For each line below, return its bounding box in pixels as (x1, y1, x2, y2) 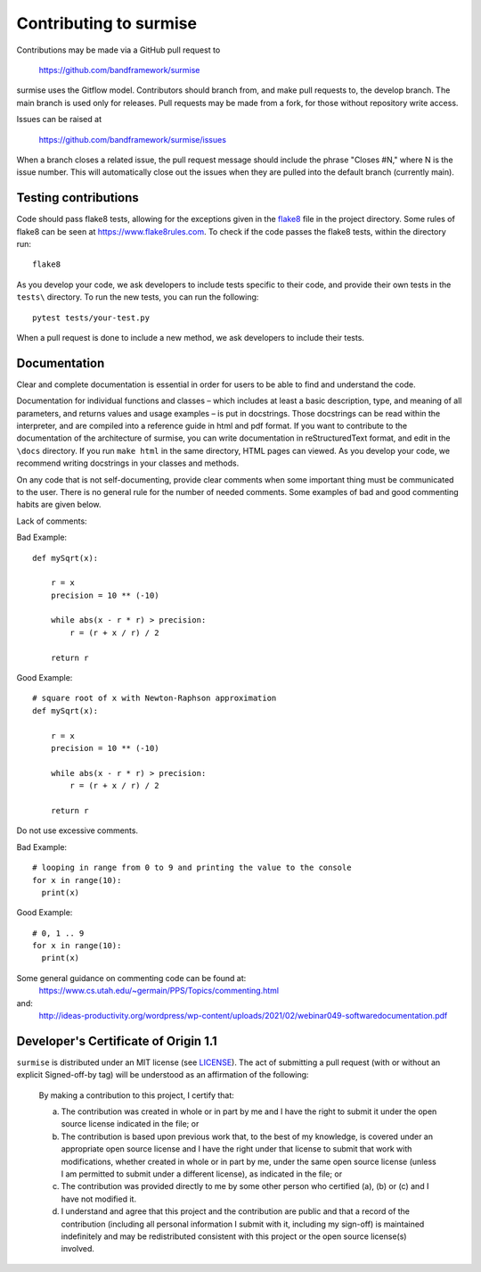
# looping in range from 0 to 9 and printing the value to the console (32, 863, 352, 873)
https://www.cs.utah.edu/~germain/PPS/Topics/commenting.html (38, 986, 280, 996)
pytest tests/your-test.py (32, 312, 151, 323)
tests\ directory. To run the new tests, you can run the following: (16, 292, 259, 302)
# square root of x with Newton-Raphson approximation (32, 693, 277, 704)
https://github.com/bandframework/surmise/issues (38, 134, 227, 145)
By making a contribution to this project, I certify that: (38, 1089, 235, 1101)
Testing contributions (16, 190, 140, 205)
